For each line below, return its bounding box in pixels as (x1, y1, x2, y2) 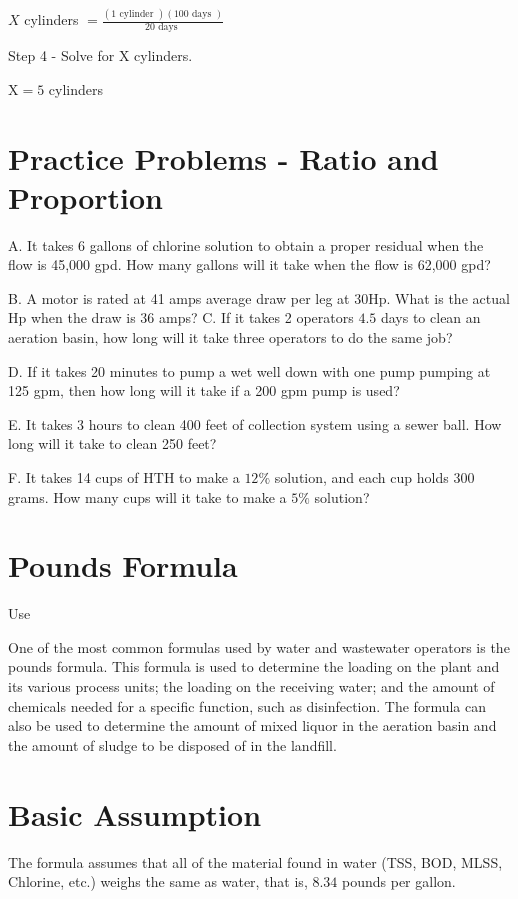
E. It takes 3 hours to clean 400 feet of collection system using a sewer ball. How (8, 413, 502, 434)
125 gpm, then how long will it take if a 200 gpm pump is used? (8, 380, 400, 401)
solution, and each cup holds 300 (274, 466, 475, 487)
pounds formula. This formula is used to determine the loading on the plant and (8, 656, 500, 677)
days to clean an (380, 307, 481, 328)
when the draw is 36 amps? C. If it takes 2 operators (30, 307, 354, 328)
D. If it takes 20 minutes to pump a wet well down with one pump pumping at (8, 360, 491, 381)
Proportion (8, 176, 163, 217)
